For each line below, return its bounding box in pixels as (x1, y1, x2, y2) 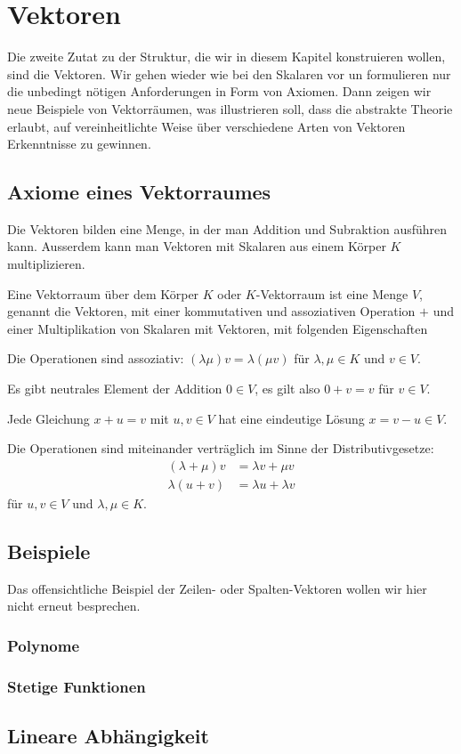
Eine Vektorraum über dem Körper (7, 284, 199, 303)
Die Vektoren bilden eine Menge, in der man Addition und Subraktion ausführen (7, 219, 448, 238)
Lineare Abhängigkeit (7, 721, 209, 749)
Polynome (7, 634, 80, 656)
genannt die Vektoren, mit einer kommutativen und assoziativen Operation (7, 302, 416, 320)
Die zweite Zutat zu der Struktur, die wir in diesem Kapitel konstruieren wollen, (7, 47, 446, 66)
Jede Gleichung (7, 409, 90, 427)
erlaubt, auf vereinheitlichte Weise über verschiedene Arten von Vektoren (7, 117, 406, 135)
